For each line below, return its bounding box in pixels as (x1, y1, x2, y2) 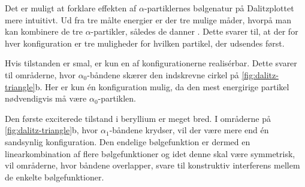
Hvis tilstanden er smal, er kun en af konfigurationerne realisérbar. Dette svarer (5, 57, 297, 69)
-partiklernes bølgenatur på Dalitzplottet (144, 2, 294, 14)
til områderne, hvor (5, 68, 76, 81)
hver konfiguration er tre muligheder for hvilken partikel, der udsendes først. (5, 36, 285, 49)
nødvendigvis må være (5, 92, 87, 105)
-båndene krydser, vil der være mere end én (109, 124, 269, 136)
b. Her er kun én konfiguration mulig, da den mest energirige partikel (35, 80, 289, 93)
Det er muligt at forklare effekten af (5, 2, 137, 14)
